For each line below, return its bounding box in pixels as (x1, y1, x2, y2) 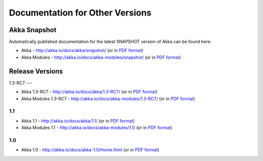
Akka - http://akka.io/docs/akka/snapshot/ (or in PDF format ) (21, 48, 144, 54)
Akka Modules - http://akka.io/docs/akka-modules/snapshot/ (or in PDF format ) (21, 54, 181, 60)
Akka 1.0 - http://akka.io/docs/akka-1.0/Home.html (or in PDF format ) (21, 147, 160, 153)
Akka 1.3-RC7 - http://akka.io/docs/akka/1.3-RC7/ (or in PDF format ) (21, 89, 158, 95)
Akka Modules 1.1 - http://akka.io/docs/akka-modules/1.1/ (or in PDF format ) (21, 125, 172, 131)
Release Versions (9, 67, 63, 75)
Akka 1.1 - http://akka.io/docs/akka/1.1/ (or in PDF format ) (21, 118, 135, 124)
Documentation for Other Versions (9, 7, 152, 18)
